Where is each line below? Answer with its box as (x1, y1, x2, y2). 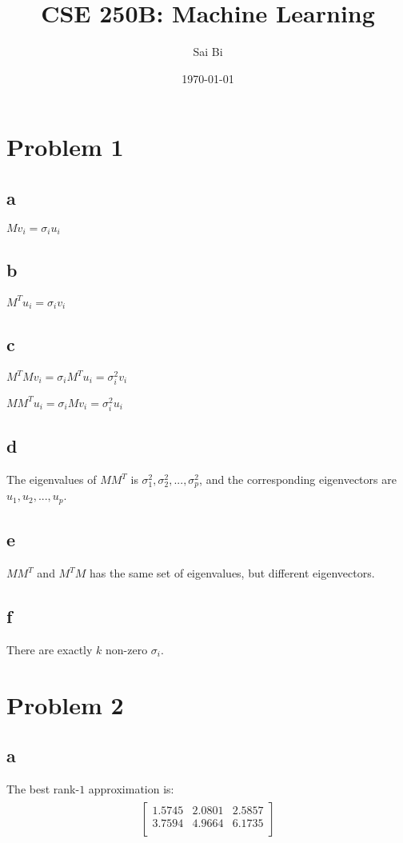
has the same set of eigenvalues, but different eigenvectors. (89, 565, 375, 581)
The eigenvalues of (6, 471, 97, 488)
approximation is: (88, 781, 174, 797)
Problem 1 (6, 130, 124, 163)
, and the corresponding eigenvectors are (199, 471, 397, 488)
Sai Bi (193, 43, 223, 60)
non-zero (106, 641, 148, 657)
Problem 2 (6, 688, 124, 721)
